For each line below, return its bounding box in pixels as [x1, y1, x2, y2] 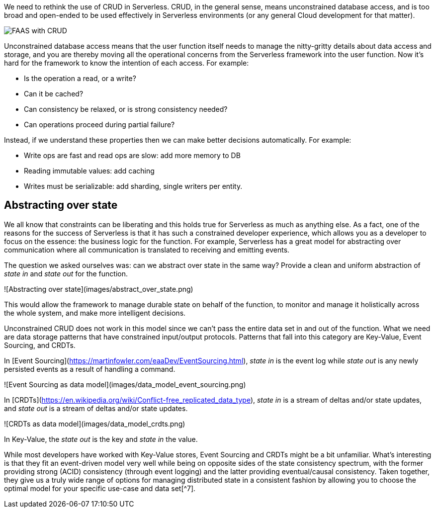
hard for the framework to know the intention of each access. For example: [4, 59, 249, 67]
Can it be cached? [24, 89, 84, 98]
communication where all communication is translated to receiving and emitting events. [4, 245, 290, 254]
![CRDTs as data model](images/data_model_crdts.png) [4, 419, 185, 428]
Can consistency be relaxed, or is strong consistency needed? [24, 105, 228, 113]
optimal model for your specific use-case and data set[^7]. [4, 484, 196, 493]
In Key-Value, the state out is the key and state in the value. [4, 434, 198, 443]
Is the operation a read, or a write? [24, 74, 136, 83]
